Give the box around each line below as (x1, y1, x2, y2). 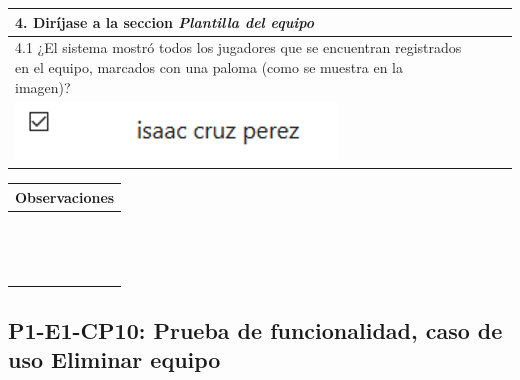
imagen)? (15, 76, 71, 97)
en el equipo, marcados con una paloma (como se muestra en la (15, 56, 403, 77)
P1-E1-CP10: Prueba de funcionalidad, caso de (8, 314, 503, 345)
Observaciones (15, 186, 115, 207)
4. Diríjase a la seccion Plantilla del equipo (15, 11, 315, 32)
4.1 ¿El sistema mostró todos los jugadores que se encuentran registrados (15, 37, 462, 58)
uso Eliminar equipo (8, 344, 221, 375)
